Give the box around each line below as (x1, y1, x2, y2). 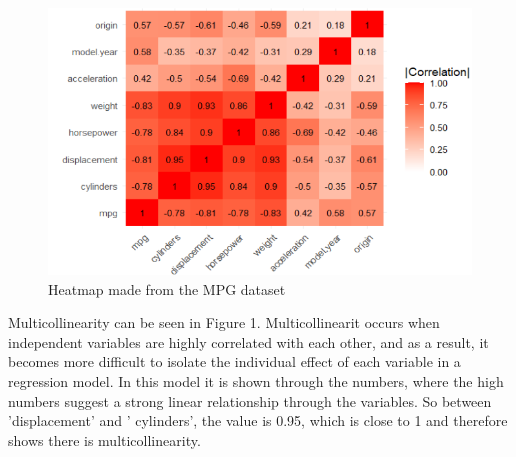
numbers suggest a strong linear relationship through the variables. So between (8, 390, 492, 411)
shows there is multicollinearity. (8, 429, 201, 450)
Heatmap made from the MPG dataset (48, 278, 286, 299)
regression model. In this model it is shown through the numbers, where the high (8, 370, 504, 391)
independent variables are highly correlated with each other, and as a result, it (8, 331, 489, 352)
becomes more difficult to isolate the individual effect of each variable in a (8, 351, 461, 372)
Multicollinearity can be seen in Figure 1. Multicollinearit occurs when (8, 312, 440, 333)
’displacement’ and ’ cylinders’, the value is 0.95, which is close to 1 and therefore (8, 410, 508, 431)
